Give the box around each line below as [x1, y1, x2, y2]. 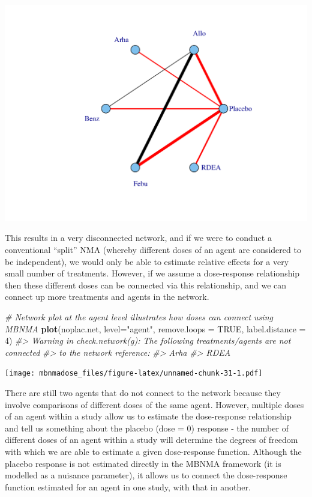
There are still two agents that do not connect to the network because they [5, 386, 281, 398]
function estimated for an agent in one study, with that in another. [5, 480, 251, 493]
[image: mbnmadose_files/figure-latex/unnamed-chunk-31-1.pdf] [5, 369, 263, 378]
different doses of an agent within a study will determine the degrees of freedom [5, 433, 298, 446]
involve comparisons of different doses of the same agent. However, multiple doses [5, 398, 304, 410]
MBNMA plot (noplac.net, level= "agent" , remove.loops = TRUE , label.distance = [5, 322, 306, 335]
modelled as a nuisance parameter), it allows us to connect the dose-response [5, 469, 287, 481]
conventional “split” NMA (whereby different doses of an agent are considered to [5, 243, 301, 255]
